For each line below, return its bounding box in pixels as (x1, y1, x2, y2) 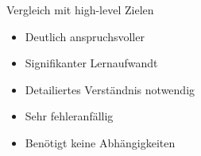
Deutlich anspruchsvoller (25, 28, 145, 44)
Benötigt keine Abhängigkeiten (25, 134, 176, 150)
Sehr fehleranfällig (25, 108, 114, 124)
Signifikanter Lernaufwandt (25, 55, 158, 71)
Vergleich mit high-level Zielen (6, 2, 154, 17)
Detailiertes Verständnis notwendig (25, 81, 195, 97)
